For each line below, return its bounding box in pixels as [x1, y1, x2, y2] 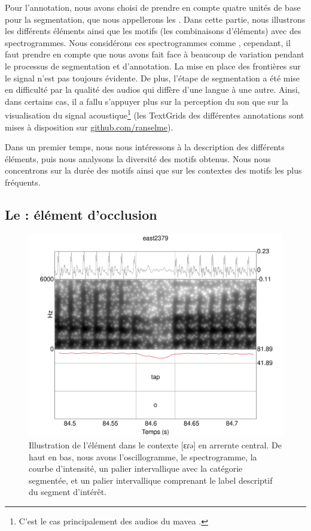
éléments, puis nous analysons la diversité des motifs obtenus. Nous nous [5, 152, 271, 165]
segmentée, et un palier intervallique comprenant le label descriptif [29, 474, 273, 486]
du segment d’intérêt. [29, 486, 107, 498]
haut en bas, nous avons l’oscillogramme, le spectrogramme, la [29, 450, 257, 463]
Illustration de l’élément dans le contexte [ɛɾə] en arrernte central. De [29, 439, 282, 451]
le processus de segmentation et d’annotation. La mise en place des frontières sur [5, 59, 301, 72]
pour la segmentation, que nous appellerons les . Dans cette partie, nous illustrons [5, 13, 306, 25]
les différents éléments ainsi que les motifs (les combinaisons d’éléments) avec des [5, 25, 301, 37]
